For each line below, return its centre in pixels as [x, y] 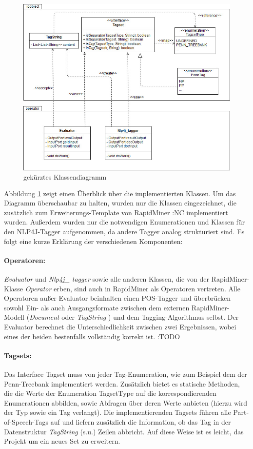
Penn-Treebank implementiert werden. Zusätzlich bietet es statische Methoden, [122, 383]
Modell [14, 317]
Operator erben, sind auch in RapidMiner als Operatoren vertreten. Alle [133, 288]
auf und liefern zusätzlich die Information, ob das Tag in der [141, 421]
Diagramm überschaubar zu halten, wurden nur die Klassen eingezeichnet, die [120, 203]
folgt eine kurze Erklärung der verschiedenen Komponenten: [93, 241]
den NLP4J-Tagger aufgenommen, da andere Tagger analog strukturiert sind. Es [124, 232]
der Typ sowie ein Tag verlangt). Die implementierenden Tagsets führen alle [117, 412]
